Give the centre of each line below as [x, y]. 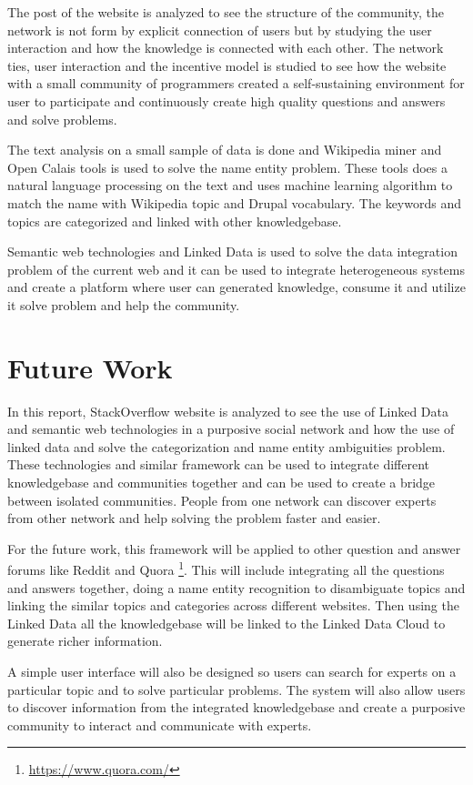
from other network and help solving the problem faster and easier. [194, 518]
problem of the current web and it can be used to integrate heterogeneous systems [236, 269]
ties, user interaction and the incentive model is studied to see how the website [227, 65]
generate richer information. [85, 641]
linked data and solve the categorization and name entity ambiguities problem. [226, 446]
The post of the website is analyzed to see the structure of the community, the [226, 12]
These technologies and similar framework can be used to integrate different [219, 464]
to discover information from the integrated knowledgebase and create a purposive [236, 707]
